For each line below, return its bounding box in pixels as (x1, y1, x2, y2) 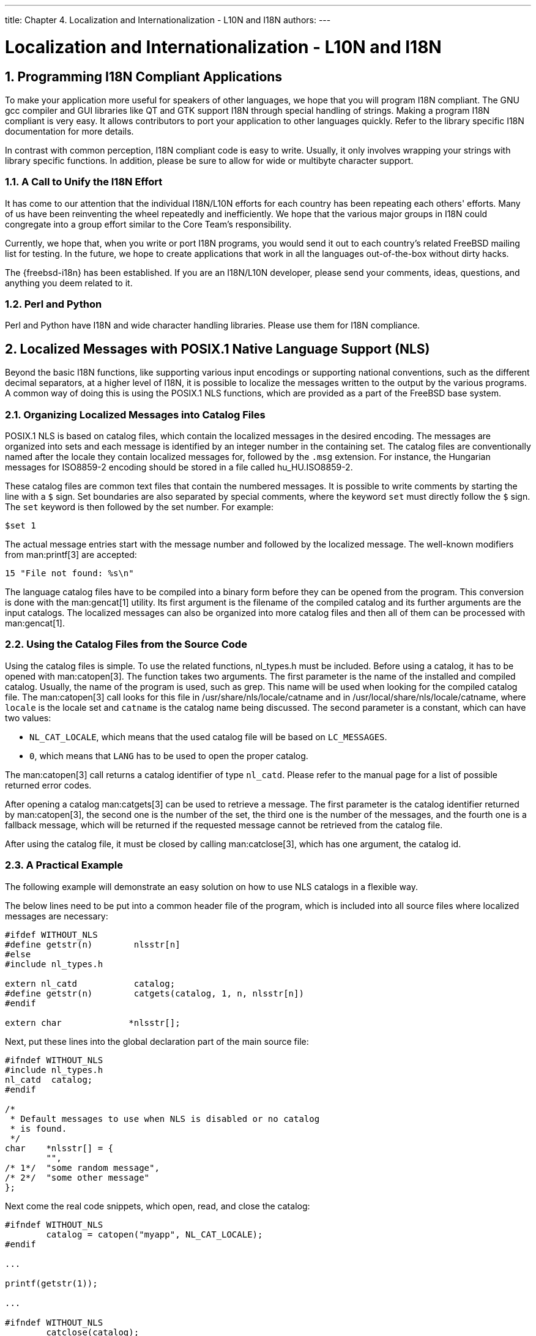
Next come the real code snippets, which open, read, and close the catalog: (5, 1200, 310, 1211)
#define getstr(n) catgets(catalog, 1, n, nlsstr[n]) (5, 988, 304, 998)
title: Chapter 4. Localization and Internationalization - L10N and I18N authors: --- (5, 15, 331, 25)
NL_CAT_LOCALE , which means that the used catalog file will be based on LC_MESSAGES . (29, 731, 387, 742)
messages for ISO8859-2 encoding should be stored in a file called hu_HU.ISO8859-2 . (5, 462, 353, 473)
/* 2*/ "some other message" (5, 1172, 150, 1182)
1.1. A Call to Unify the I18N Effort (5, 176, 163, 188)
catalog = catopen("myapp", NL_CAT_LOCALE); (46, 1229, 263, 1239)
